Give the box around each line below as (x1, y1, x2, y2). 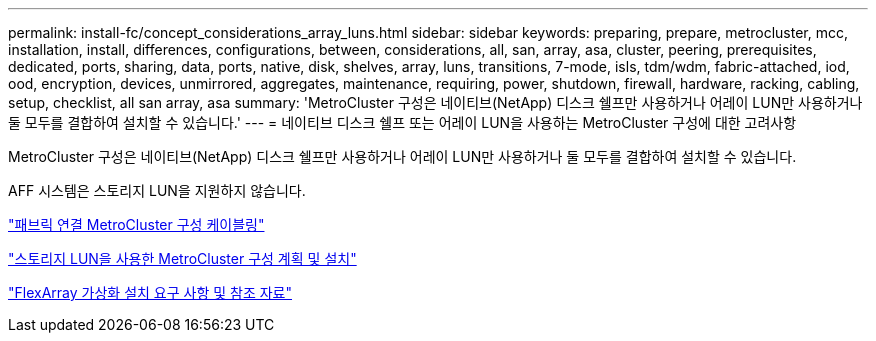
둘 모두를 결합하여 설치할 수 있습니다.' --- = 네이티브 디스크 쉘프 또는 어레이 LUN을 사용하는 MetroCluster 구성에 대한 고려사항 (8, 114, 797, 131)
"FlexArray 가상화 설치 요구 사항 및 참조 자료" (8, 284, 293, 301)
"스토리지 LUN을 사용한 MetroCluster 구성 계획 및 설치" (8, 250, 357, 267)
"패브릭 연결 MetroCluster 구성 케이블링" (8, 216, 265, 233)
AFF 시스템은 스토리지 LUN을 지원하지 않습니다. (8, 182, 306, 199)
